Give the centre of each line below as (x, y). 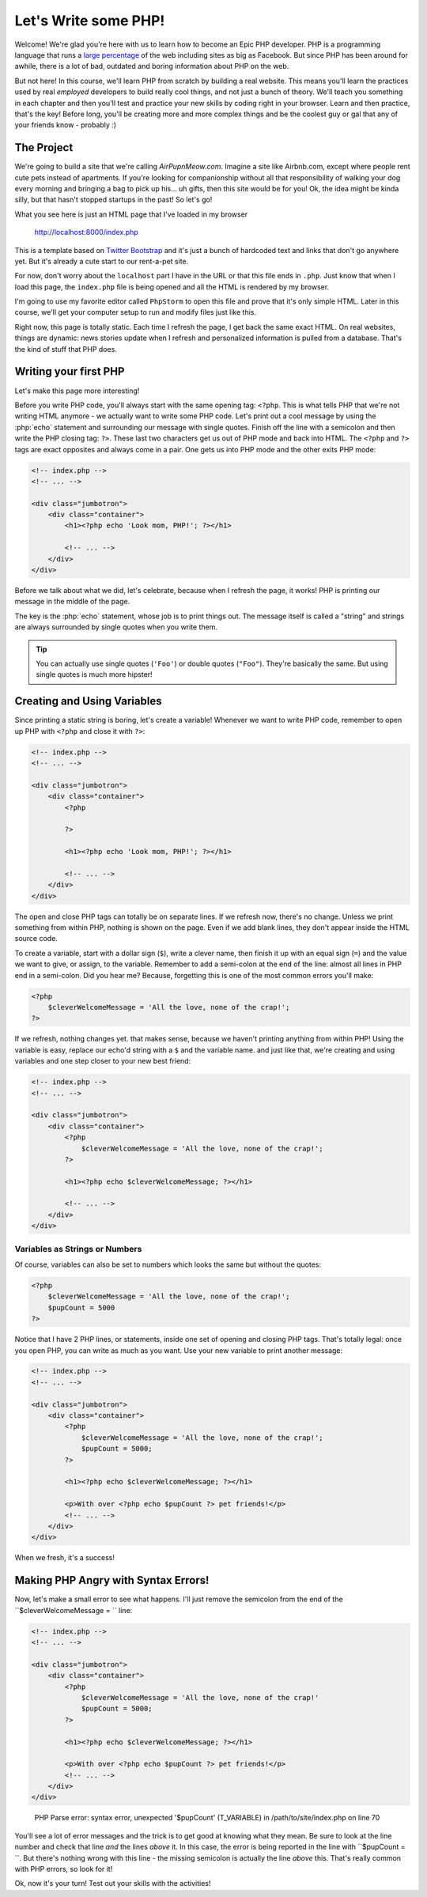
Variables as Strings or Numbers (78, 1249)
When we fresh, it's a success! (64, 1558)
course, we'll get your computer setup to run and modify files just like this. (136, 312)
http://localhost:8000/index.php (86, 232)
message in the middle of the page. (72, 602)
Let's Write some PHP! (90, 21)
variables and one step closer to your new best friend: (103, 1061)
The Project (44, 147)
